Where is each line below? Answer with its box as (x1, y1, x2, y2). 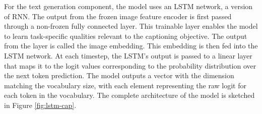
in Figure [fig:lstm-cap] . (4, 99, 77, 110)
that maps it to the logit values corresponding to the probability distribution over (4, 60, 256, 71)
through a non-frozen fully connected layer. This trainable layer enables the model (4, 21, 258, 31)
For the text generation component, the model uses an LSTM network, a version (4, 1, 253, 11)
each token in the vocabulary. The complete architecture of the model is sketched (4, 90, 255, 100)
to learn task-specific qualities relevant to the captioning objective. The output (4, 30, 247, 41)
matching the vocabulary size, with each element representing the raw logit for (4, 80, 246, 90)
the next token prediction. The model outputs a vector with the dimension (4, 70, 234, 81)
